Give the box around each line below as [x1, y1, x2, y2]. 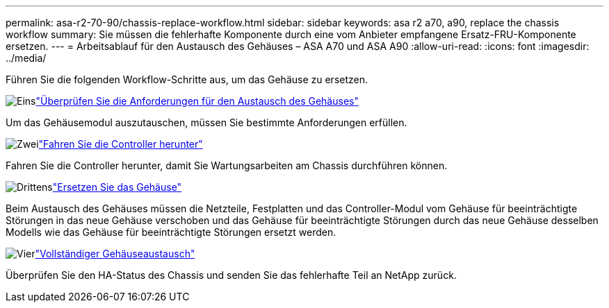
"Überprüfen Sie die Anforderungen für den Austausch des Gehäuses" [35, 95, 359, 107]
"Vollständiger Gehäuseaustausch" [35, 248, 195, 259]
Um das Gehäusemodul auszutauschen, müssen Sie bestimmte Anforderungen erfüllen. [6, 117, 407, 128]
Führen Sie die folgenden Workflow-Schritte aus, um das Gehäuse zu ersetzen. [6, 74, 368, 85]
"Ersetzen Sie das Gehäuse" [52, 181, 182, 193]
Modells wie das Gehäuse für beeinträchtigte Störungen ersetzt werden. [6, 226, 336, 238]
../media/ [6, 52, 47, 64]
